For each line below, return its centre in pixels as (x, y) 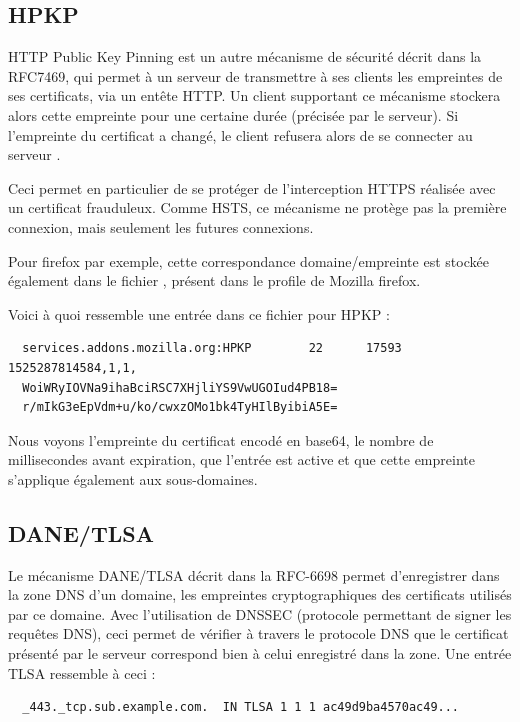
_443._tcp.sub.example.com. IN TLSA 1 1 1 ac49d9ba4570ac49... (241, 707)
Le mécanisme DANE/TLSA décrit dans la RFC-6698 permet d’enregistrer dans (254, 574)
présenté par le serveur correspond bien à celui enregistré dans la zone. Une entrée (260, 653)
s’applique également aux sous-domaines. (133, 478)
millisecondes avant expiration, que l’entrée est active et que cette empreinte (241, 459)
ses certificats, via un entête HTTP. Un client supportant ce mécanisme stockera (254, 95)
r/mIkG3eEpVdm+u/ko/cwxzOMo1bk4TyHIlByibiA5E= (180, 407)
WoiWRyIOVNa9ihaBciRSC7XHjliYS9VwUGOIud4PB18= (180, 387)
